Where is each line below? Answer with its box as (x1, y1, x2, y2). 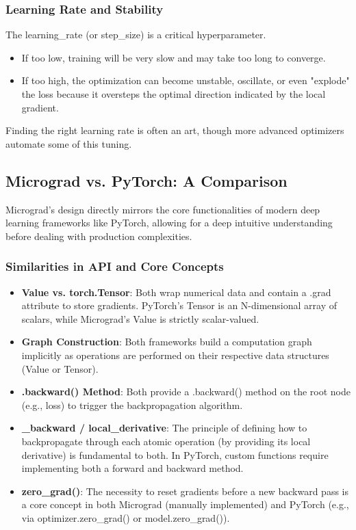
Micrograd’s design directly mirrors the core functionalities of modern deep (5, 202, 320, 216)
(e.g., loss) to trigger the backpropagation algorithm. (21, 397, 243, 412)
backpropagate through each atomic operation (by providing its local (21, 434, 311, 448)
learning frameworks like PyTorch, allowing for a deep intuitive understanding (5, 215, 333, 230)
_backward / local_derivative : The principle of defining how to (21, 421, 307, 435)
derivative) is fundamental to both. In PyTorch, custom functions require (21, 447, 329, 462)
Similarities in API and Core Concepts (5, 258, 224, 275)
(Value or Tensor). (21, 361, 99, 375)
